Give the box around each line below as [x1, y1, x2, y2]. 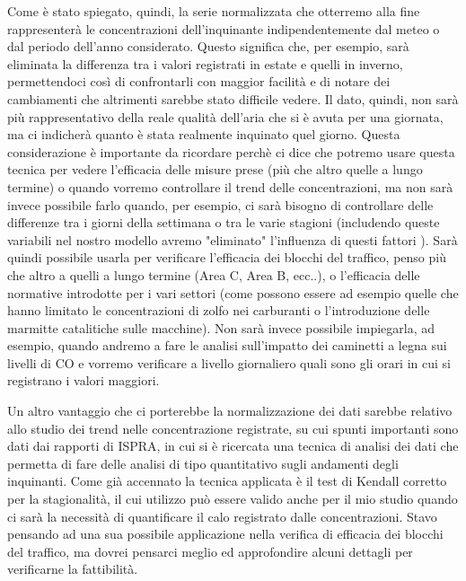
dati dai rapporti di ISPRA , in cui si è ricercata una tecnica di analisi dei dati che [7, 436, 459, 455]
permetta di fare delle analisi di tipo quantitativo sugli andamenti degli [7, 453, 399, 472]
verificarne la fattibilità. [7, 559, 138, 578]
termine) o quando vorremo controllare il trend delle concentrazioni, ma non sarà [7, 177, 453, 196]
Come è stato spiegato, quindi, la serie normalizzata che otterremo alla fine [7, 2, 420, 20]
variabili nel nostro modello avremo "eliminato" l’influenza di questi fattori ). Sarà [7, 230, 458, 249]
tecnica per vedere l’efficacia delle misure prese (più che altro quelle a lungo [7, 160, 423, 179]
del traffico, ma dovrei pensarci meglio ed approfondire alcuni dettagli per [7, 541, 413, 560]
